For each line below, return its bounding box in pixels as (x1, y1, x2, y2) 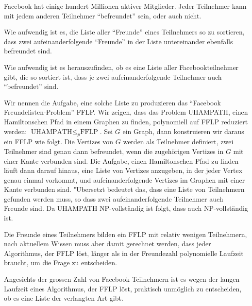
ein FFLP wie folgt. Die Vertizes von (4, 136, 114, 147)
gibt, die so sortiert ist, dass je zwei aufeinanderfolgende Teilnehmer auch (4, 71, 222, 82)
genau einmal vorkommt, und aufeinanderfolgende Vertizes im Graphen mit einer (4, 174, 245, 185)
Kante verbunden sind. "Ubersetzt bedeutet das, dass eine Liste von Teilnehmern (4, 184, 245, 194)
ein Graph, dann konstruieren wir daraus (122, 126, 244, 136)
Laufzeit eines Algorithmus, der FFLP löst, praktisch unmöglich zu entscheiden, (4, 283, 242, 293)
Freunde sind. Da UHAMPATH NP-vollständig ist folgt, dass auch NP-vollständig (4, 203, 248, 213)
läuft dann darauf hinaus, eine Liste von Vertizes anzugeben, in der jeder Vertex (4, 165, 243, 175)
